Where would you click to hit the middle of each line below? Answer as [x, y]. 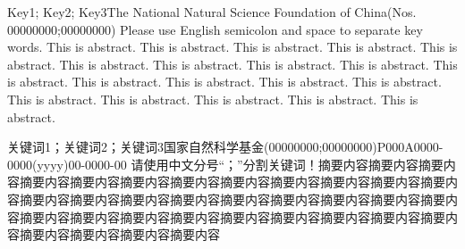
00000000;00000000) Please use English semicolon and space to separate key [215, 29]
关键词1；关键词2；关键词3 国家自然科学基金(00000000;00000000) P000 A [211, 147]
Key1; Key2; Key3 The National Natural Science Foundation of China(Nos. [212, 12]
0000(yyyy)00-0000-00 [67, 164]
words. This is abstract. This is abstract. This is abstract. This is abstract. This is [232, 47]
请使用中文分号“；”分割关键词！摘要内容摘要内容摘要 [287, 164]
